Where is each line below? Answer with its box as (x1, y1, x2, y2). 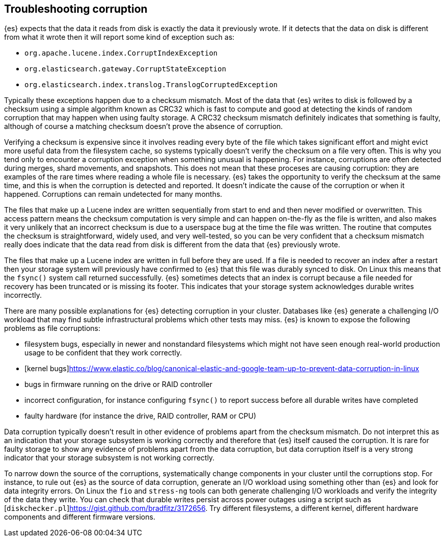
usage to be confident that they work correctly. (24, 348, 182, 357)
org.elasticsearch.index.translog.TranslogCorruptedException (24, 81, 278, 89)
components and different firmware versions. (4, 512, 155, 522)
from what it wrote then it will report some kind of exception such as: (4, 33, 235, 42)
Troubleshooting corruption (4, 3, 148, 15)
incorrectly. (4, 291, 42, 300)
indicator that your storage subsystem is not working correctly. (4, 453, 215, 462)
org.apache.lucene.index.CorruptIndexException (24, 49, 218, 58)
